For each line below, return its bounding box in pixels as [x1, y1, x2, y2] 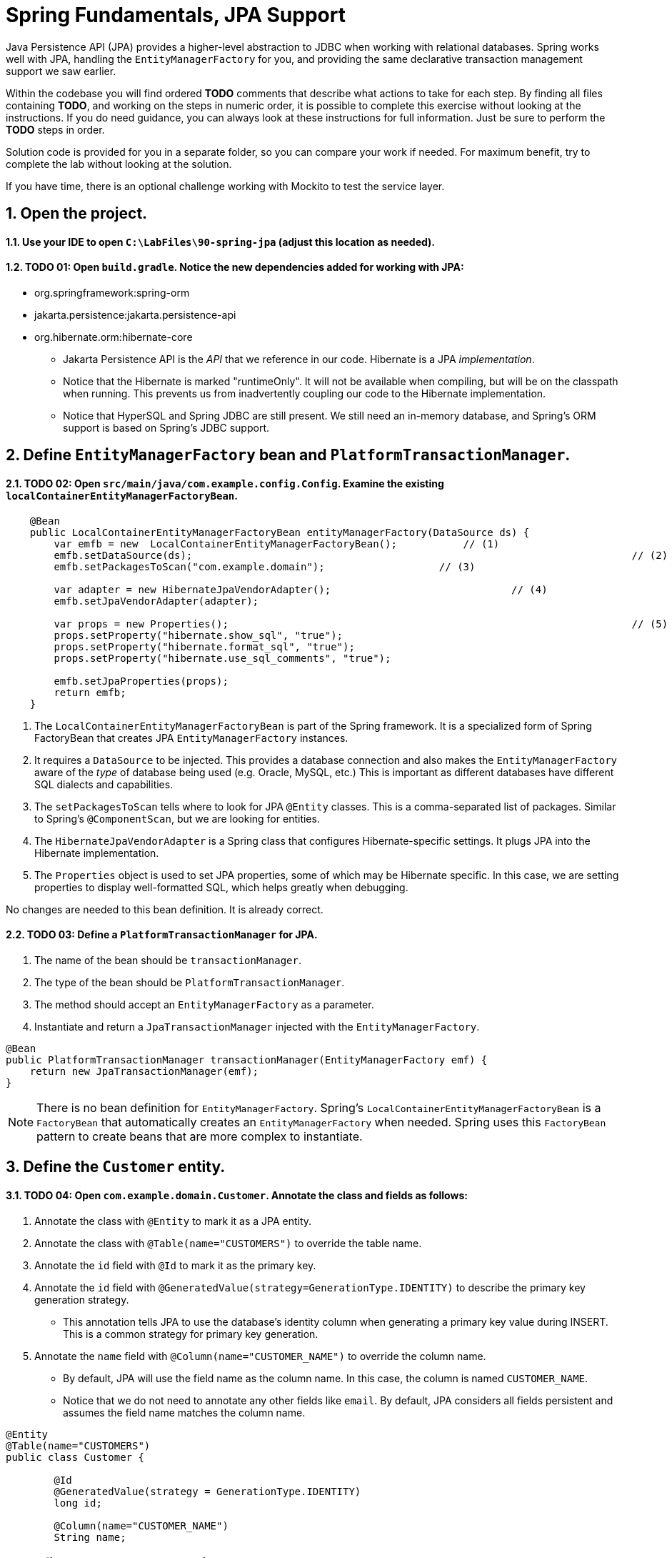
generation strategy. [34, 1293, 129, 1306]
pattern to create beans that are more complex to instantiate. [36, 1128, 363, 1143]
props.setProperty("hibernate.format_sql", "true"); [54, 640, 355, 653]
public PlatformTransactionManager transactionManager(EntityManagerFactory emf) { [6, 1053, 488, 1066]
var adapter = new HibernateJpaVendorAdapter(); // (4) [54, 583, 548, 595]
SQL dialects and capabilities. [34, 778, 174, 790]
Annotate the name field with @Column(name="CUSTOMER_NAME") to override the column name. [34, 1349, 486, 1362]
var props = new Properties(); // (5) [54, 617, 668, 630]
